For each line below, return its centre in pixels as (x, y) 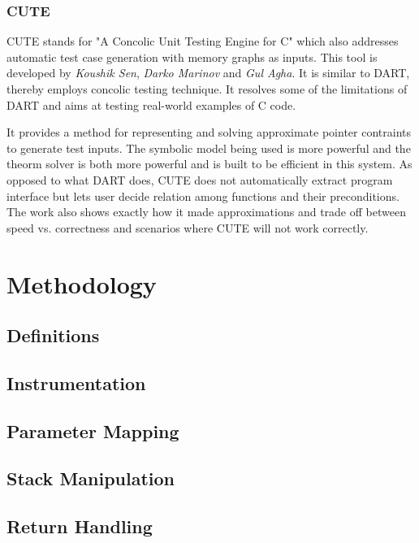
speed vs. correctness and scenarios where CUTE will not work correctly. (188, 227)
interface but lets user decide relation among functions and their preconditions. (203, 195)
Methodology (82, 283)
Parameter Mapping (93, 430)
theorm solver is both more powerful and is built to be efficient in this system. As (209, 164)
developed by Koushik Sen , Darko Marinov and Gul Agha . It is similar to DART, (208, 73)
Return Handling (80, 526)
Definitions (53, 335)
